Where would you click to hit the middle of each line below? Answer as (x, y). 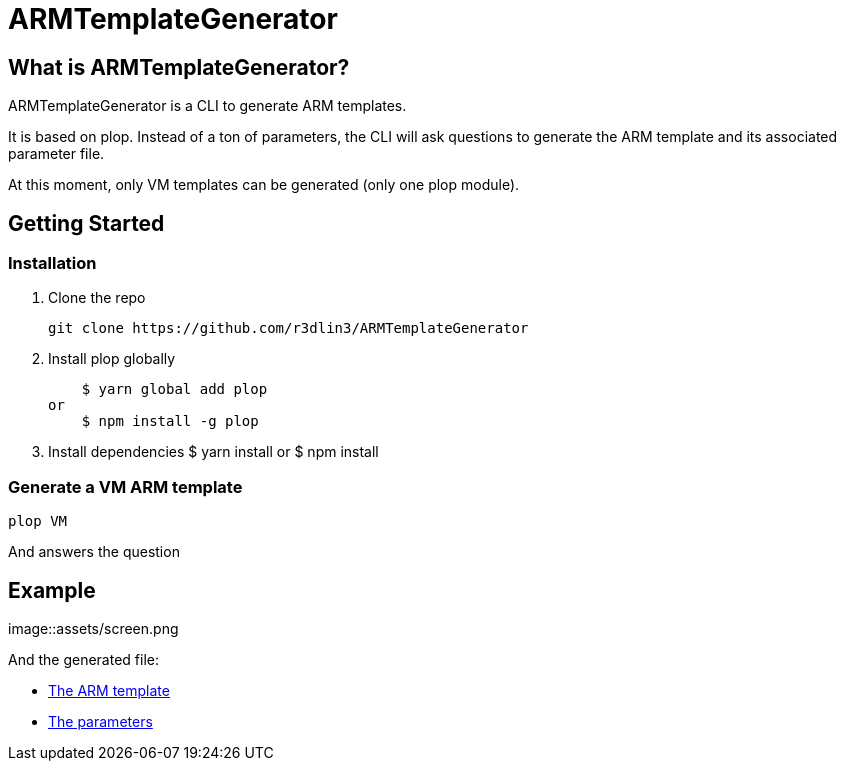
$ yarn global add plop (174, 389)
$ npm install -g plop (170, 421)
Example (52, 590)
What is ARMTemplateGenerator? (179, 67)
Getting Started (86, 223)
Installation (52, 263)
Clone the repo (97, 298)
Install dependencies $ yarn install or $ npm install (213, 452)
